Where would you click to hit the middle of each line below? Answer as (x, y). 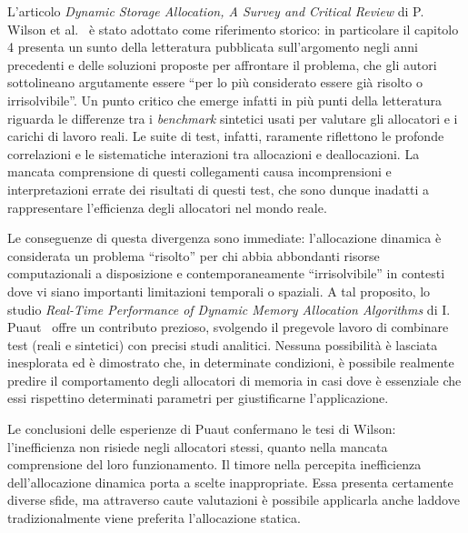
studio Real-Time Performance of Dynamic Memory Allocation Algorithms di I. (229, 309)
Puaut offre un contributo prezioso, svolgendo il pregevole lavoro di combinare (228, 327)
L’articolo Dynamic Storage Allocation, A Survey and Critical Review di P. (216, 11)
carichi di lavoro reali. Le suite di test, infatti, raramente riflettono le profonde (226, 136)
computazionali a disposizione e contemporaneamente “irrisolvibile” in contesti (226, 273)
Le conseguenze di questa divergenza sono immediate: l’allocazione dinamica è (224, 238)
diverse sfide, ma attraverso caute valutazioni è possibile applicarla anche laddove (234, 500)
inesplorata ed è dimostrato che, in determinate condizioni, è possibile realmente (231, 362)
